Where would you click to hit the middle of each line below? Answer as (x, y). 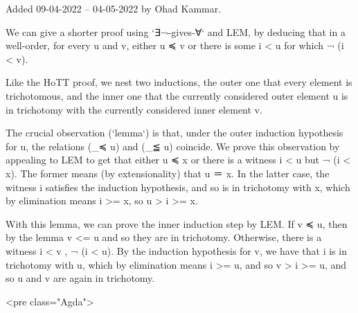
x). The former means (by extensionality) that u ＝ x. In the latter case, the (168, 173)
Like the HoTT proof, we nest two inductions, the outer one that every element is (179, 82)
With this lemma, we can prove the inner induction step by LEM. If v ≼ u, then (177, 223)
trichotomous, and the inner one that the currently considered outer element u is (177, 95)
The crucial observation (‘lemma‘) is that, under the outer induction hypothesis (174, 133)
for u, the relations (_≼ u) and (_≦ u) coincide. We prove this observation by (173, 146)
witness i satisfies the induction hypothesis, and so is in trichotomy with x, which (178, 187)
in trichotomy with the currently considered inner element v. (134, 109)
